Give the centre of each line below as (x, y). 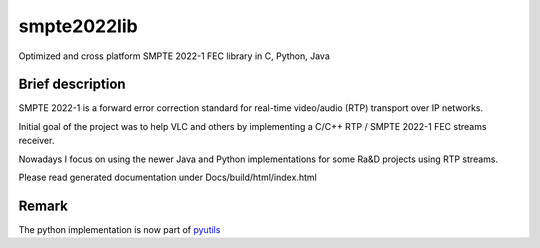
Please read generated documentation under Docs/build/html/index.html (167, 177)
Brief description (72, 84)
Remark (43, 205)
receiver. (36, 141)
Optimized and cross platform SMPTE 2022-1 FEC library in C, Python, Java (174, 56)
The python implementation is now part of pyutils (119, 229)
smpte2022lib (78, 26)
